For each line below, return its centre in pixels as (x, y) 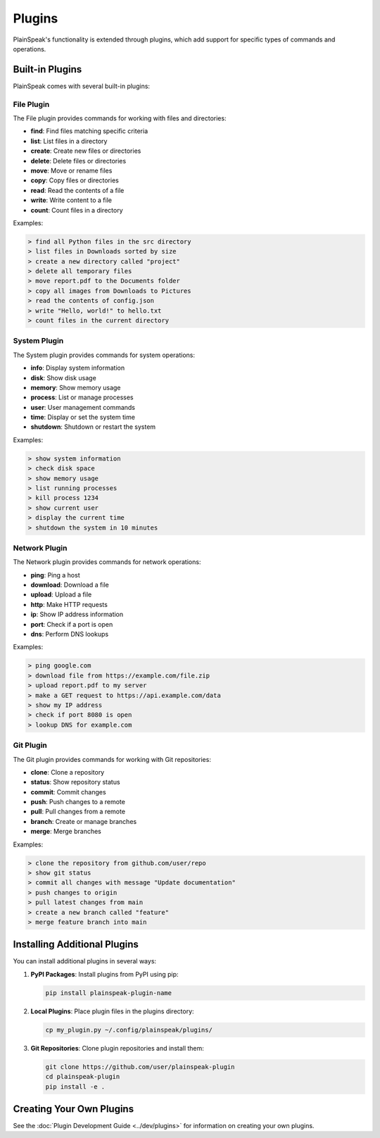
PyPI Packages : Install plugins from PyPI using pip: (104, 974)
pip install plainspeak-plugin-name (109, 993)
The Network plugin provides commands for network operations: (107, 562)
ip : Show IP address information (77, 614)
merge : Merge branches (66, 832)
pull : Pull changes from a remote (78, 812)
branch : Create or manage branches (84, 821)
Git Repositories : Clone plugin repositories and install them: (117, 1048)
